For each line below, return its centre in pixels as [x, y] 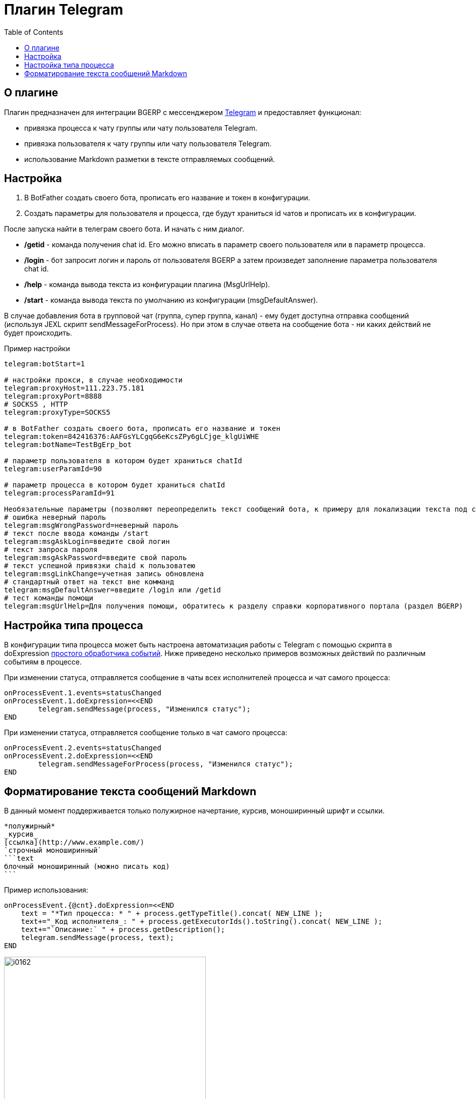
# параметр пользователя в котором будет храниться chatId [123, 461]
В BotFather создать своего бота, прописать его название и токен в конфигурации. [167, 198]
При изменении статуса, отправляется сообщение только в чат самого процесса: [146, 733]
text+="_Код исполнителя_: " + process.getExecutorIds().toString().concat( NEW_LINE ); [202, 922]
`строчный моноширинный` [53, 850]
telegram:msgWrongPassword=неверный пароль [91, 526]
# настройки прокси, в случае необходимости [94, 380]
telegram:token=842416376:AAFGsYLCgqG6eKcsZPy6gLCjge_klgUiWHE [132, 437]
